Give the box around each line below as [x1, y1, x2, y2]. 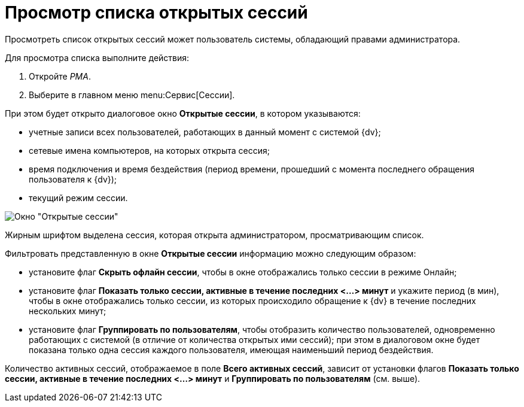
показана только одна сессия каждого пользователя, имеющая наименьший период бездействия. [29, 344, 434, 355]
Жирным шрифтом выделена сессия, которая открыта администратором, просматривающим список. [5, 229, 424, 240]
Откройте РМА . [29, 71, 91, 81]
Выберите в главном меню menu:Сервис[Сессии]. [29, 89, 235, 100]
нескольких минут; [29, 305, 106, 316]
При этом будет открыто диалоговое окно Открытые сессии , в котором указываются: [5, 108, 361, 119]
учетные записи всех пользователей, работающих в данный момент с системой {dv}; [29, 126, 381, 137]
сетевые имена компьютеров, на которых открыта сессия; [29, 145, 270, 156]
